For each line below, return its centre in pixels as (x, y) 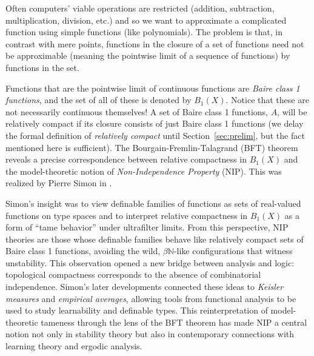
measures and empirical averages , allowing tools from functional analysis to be (151, 298)
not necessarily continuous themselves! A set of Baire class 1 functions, (137, 111)
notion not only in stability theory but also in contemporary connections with (150, 334)
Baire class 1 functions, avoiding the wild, (83, 251)
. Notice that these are (267, 100)
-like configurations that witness (233, 251)
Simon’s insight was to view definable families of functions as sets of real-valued (153, 203)
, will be (292, 111)
